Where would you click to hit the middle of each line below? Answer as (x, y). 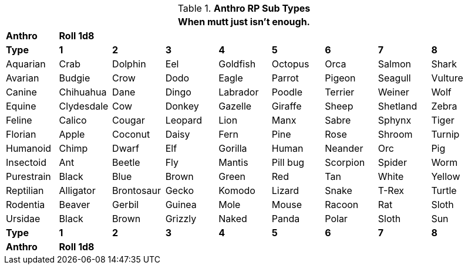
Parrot (285, 78)
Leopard (184, 120)
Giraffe (287, 106)
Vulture (447, 78)
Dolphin (129, 64)
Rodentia (26, 205)
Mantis (233, 162)
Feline (19, 120)
